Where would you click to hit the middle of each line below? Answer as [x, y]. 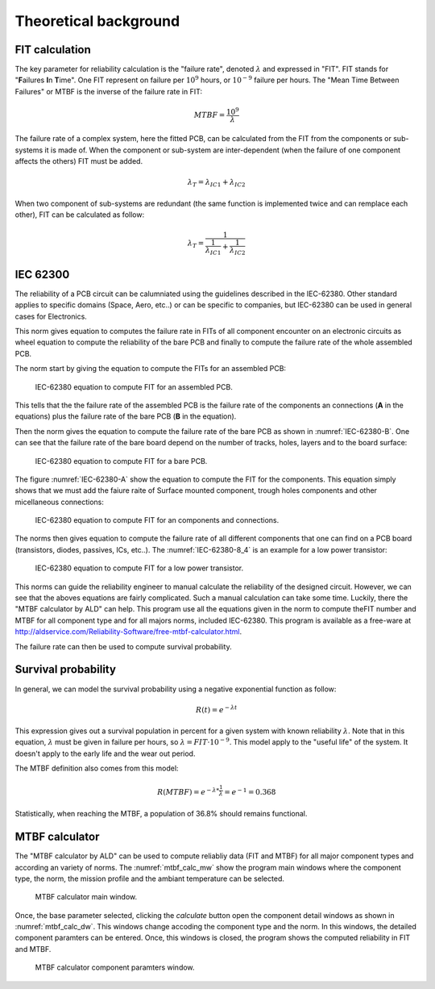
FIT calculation [53, 50]
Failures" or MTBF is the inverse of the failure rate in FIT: [109, 91]
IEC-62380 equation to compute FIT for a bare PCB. [121, 461]
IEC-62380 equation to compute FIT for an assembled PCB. [134, 386]
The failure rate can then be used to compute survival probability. [124, 646]
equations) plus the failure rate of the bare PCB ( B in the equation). [126, 416]
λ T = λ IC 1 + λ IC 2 [216, 183]
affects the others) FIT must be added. [79, 161]
